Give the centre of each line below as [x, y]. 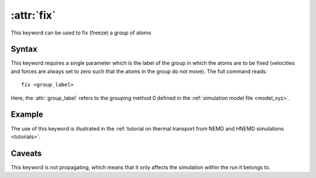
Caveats [26, 153]
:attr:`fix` [33, 15]
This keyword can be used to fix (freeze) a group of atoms [81, 33]
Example [27, 115]
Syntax [24, 49]
